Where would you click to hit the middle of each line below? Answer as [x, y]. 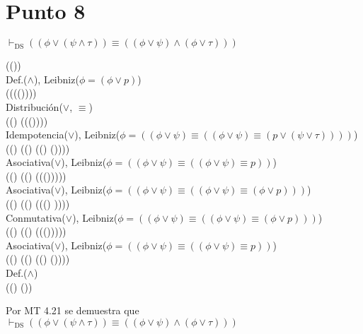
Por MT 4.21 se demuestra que [73, 310]
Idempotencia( [37, 135]
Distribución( [34, 106]
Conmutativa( [36, 217]
